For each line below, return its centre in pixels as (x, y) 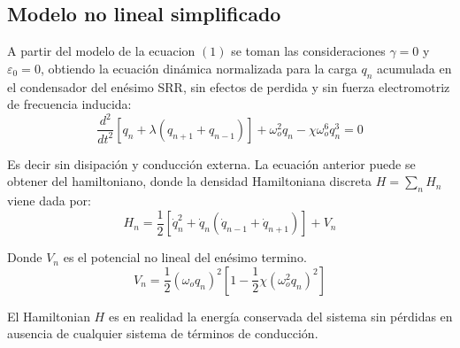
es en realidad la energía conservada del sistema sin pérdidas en (280, 316)
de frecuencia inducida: (69, 104)
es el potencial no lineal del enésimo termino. (185, 257)
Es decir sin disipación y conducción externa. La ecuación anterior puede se (211, 163)
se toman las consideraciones (308, 51)
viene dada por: (49, 201)
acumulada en (414, 68)
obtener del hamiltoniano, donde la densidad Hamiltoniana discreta (190, 181)
